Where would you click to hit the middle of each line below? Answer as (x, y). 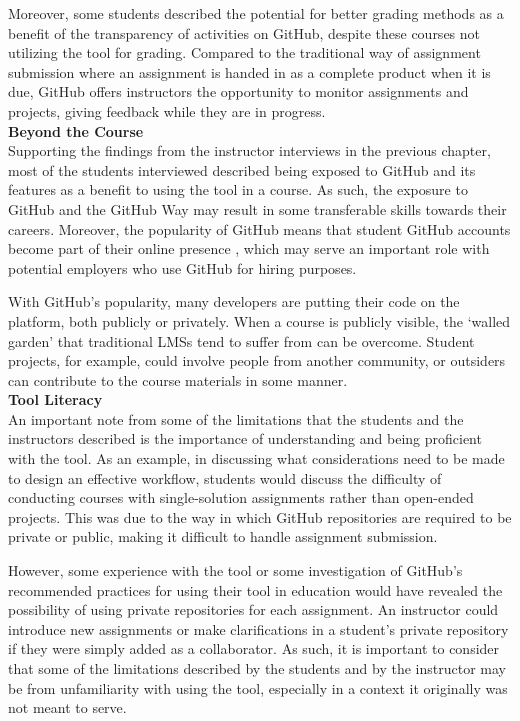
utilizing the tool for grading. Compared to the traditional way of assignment (244, 52)
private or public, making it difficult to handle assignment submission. (223, 536)
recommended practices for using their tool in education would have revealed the (255, 589)
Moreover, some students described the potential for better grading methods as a (256, 13)
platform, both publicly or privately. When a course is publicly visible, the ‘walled (259, 320)
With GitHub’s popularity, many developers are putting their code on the (234, 301)
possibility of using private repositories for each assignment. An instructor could (253, 609)
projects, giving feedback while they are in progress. (167, 110)
